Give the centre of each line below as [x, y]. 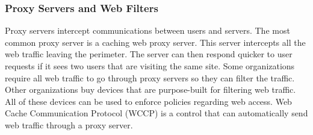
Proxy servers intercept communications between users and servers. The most [147, 30]
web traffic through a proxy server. [69, 124]
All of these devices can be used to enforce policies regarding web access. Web [148, 101]
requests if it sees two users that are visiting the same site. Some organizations [150, 66]
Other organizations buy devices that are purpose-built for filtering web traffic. [150, 89]
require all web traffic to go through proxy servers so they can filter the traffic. [150, 77]
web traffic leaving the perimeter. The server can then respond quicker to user [149, 54]
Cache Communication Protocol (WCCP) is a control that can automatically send [156, 113]
